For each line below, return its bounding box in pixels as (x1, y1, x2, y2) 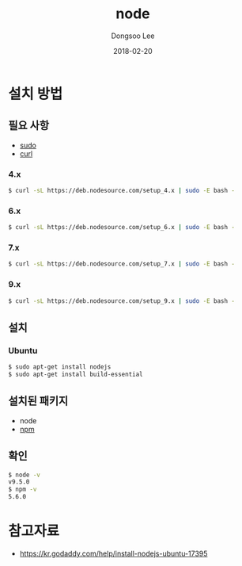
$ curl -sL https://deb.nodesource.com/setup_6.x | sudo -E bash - (8, 224, 236, 231)
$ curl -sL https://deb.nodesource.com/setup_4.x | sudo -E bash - (8, 187, 236, 195)
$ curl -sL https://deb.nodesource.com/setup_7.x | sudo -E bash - (8, 260, 236, 268)
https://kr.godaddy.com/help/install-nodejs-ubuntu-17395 (19, 549, 208, 558)
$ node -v (8, 471, 41, 479)
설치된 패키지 (8, 394, 69, 408)
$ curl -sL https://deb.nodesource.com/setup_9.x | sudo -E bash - (8, 296, 236, 305)
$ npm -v (8, 485, 37, 494)
